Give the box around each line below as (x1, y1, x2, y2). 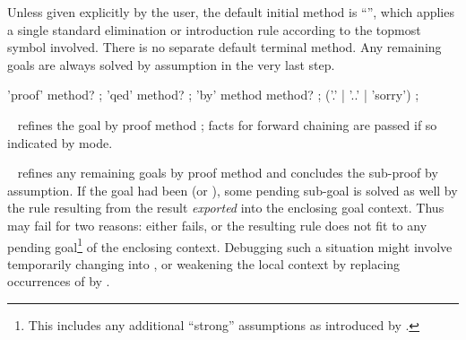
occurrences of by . (7, 272, 110, 291)
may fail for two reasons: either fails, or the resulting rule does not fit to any (7, 215, 427, 234)
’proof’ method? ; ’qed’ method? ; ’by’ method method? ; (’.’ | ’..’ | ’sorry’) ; (7, 85, 419, 104)
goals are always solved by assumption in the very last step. (7, 55, 335, 74)
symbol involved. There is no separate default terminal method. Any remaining (7, 38, 442, 57)
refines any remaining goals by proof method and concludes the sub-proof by (17, 163, 438, 182)
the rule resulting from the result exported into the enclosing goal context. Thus (7, 198, 444, 217)
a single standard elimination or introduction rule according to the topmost (7, 20, 421, 39)
